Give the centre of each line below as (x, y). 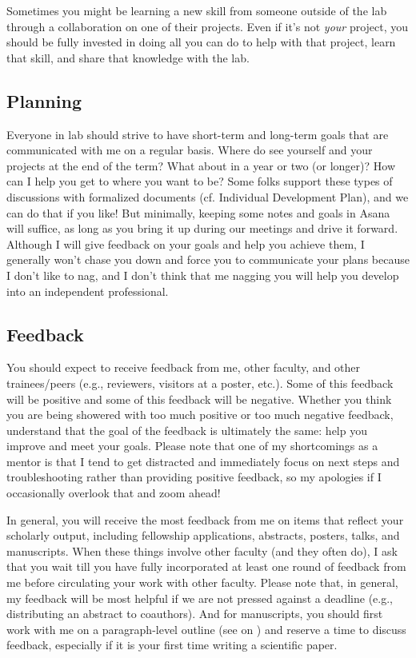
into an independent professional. (88, 291)
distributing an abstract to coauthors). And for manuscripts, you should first (195, 614)
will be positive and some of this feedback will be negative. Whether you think (199, 399)
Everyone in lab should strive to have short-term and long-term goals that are (198, 134)
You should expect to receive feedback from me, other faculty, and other (184, 367)
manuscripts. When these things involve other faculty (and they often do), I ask (202, 550)
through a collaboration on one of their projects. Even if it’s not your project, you (208, 26)
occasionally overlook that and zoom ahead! (114, 493)
